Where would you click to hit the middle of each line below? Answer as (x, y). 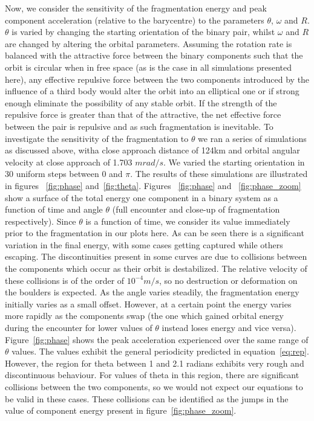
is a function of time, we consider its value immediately (188, 221)
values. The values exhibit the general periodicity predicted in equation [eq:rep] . (160, 351)
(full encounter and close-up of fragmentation (196, 209)
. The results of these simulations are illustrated (219, 174)
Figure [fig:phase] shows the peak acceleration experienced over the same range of (157, 339)
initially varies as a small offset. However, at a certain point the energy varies (148, 304)
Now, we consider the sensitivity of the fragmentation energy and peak (136, 8)
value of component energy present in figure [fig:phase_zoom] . (121, 410)
